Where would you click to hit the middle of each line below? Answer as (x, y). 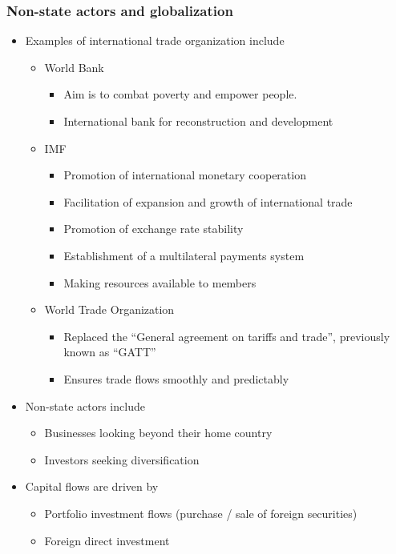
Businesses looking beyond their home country (158, 433)
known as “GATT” (110, 352)
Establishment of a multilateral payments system (184, 255)
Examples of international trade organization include (155, 40)
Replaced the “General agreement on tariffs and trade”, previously (227, 336)
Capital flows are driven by (92, 486)
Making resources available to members (160, 282)
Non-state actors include (85, 405)
